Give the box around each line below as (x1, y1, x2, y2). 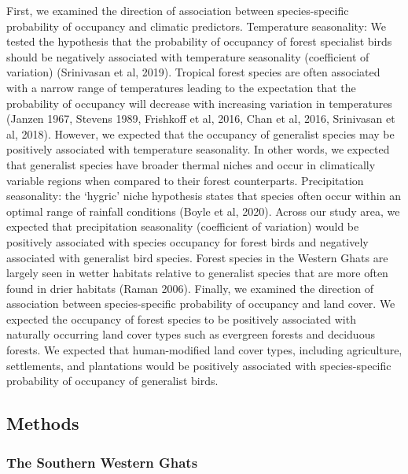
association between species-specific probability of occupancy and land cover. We (6, 295, 395, 312)
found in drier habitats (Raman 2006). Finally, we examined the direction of (6, 280, 373, 296)
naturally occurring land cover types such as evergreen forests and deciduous (6, 326, 375, 343)
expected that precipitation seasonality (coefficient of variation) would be (6, 218, 359, 235)
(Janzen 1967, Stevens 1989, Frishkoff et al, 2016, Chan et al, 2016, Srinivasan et (6, 110, 395, 127)
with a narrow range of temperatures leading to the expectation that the (6, 79, 356, 95)
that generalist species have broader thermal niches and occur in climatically (6, 156, 376, 172)
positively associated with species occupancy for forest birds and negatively (6, 233, 369, 250)
